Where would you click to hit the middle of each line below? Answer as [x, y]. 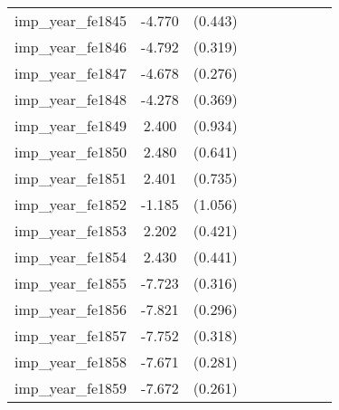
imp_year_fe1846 [71, 47]
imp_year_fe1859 [71, 388]
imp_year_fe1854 [71, 257]
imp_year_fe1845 [71, 20]
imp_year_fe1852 [71, 204]
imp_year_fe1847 [71, 73]
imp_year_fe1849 [71, 125]
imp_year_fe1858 [71, 362]
